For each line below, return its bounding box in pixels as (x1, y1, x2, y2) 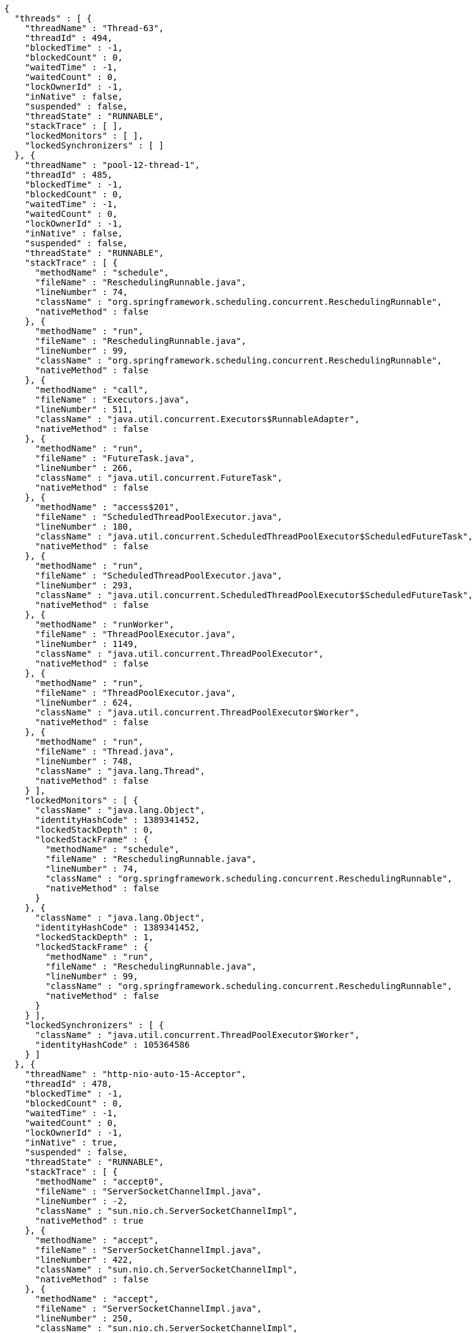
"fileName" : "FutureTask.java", (35, 453, 195, 463)
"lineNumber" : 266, (35, 463, 133, 473)
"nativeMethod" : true (35, 1216, 144, 1225)
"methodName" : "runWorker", (35, 619, 175, 629)
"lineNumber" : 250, (35, 1313, 133, 1323)
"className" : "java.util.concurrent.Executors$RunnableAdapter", (35, 414, 360, 424)
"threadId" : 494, (24, 33, 113, 43)
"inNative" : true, (24, 1138, 118, 1147)
